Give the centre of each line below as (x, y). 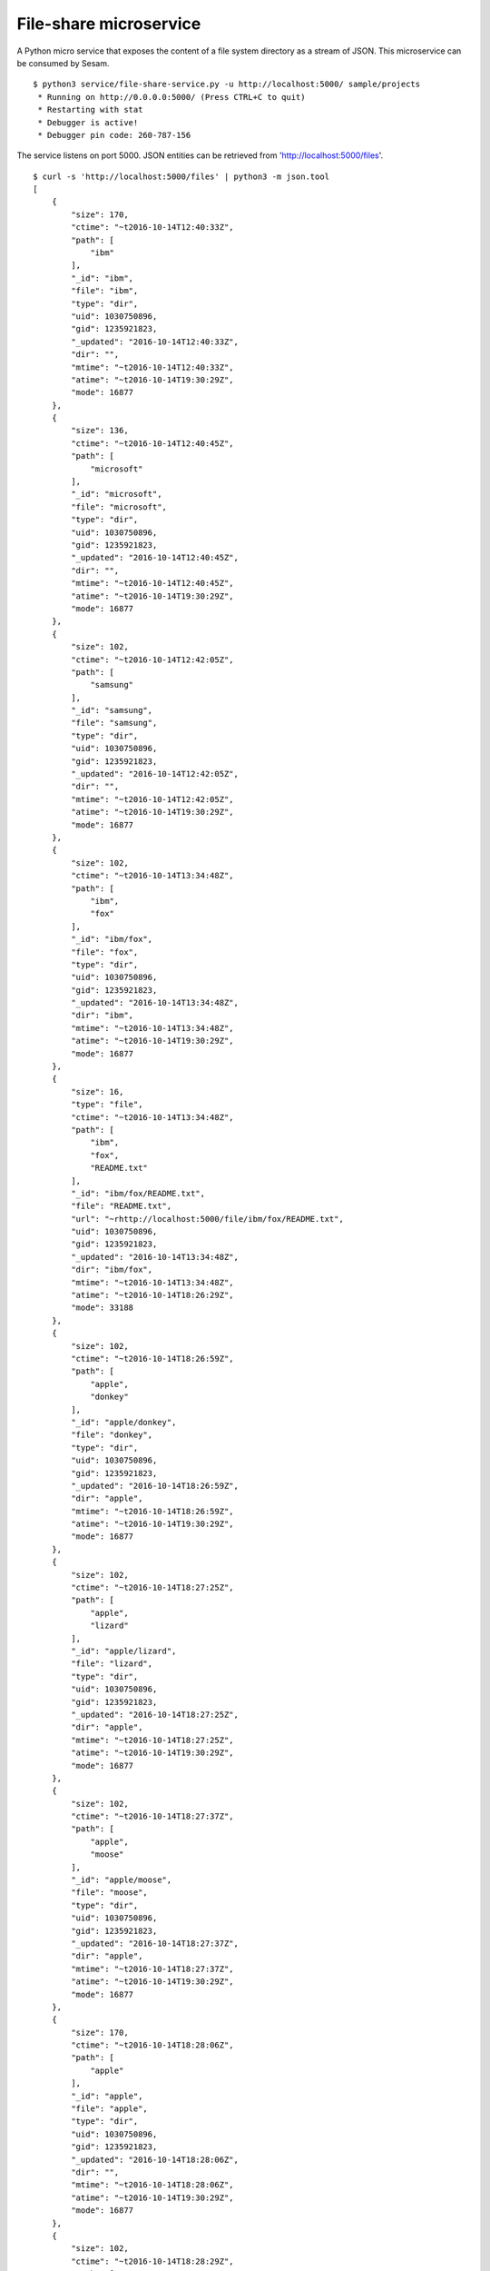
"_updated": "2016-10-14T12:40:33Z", (155, 342)
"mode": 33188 (103, 1308)
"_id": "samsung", (112, 710)
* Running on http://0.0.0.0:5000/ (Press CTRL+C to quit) (171, 97)
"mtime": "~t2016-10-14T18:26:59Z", (153, 1511)
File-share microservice (109, 24)
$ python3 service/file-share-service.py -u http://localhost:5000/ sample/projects (227, 84)
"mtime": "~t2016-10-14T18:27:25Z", (153, 1740)
